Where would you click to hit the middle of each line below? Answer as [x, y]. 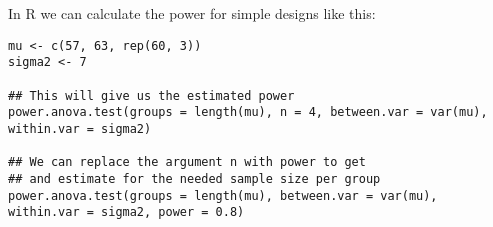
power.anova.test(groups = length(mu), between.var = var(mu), [223, 195]
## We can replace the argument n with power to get [187, 162]
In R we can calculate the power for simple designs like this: [192, 13]
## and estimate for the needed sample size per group [194, 178]
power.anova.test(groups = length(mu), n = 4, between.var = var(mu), [248, 112]
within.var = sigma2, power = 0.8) [126, 212]
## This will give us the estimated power [151, 95]
